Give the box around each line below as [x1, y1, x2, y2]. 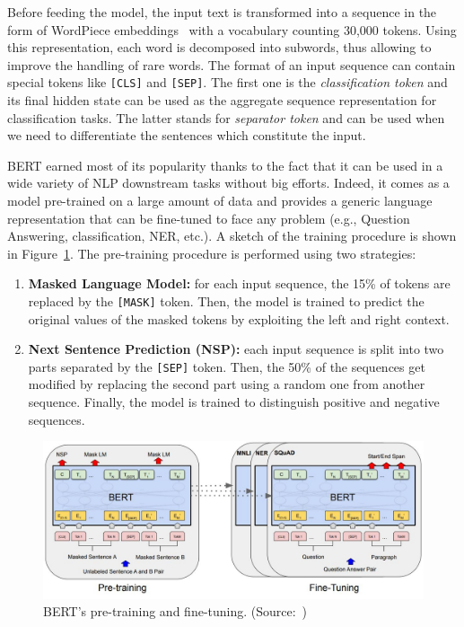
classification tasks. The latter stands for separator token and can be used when [7, 108, 445, 127]
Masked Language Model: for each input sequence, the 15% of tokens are [28, 274, 451, 293]
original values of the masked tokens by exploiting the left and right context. [28, 309, 450, 328]
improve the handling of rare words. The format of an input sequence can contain [7, 55, 456, 74]
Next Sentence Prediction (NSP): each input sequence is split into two [28, 340, 444, 358]
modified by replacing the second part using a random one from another [28, 375, 425, 393]
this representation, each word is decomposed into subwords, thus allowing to [7, 38, 432, 57]
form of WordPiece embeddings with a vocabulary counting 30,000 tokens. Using [7, 20, 457, 39]
